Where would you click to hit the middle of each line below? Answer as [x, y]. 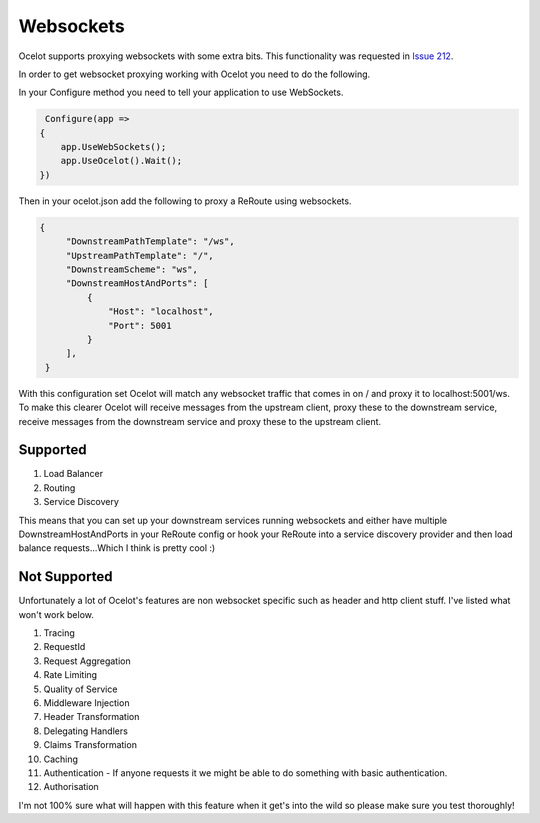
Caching [61, 759]
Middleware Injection [86, 703]
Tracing [59, 633]
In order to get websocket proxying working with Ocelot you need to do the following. [194, 74]
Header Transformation [91, 717]
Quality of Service [80, 689]
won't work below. [56, 614]
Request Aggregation [87, 661]
